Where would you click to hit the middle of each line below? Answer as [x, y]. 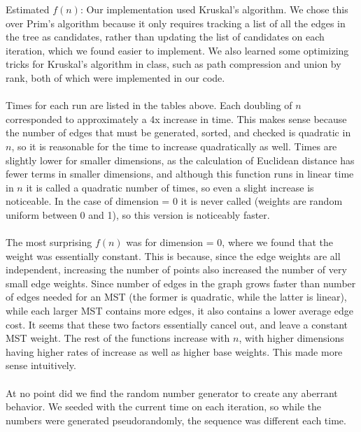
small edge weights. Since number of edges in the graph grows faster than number [181, 283]
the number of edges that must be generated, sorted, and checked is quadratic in [178, 132]
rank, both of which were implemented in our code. [115, 77]
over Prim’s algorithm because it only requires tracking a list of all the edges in [176, 23]
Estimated [28, 9]
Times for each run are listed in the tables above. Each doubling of [149, 105]
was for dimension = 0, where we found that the [230, 242]
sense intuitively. [41, 365]
